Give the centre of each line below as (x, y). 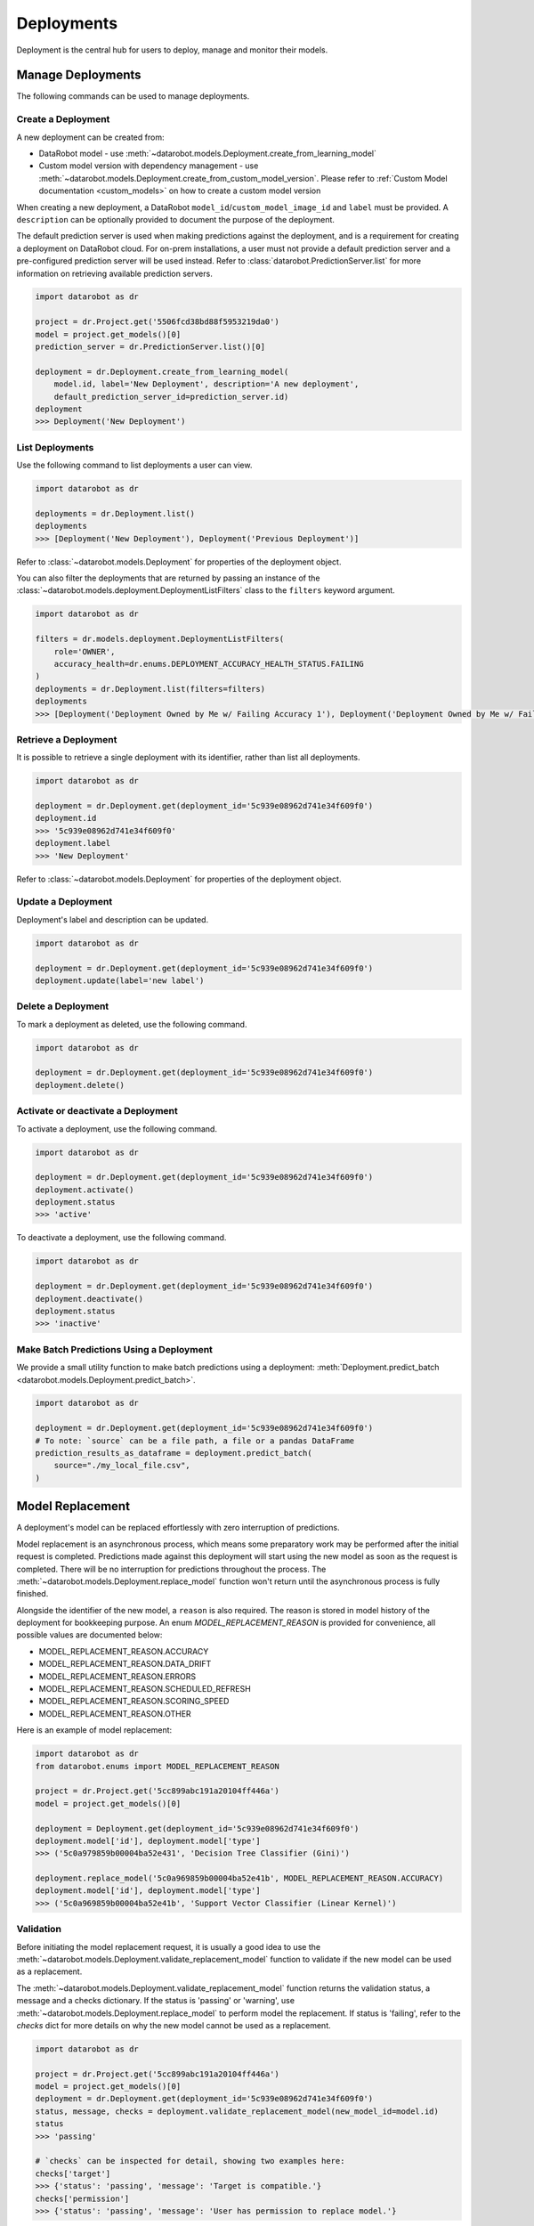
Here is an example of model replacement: (94, 1730)
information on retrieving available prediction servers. (114, 273)
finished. (32, 1594)
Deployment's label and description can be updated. (113, 919)
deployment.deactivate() (89, 1299)
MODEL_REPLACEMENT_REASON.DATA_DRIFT (125, 1664)
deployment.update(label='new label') (120, 980)
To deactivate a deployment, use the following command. (121, 1238)
